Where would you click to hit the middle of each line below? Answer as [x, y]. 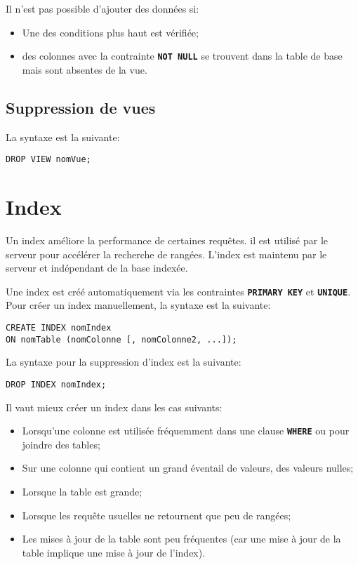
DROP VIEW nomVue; [48, 160]
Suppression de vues [81, 107]
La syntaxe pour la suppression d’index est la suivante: [124, 362]
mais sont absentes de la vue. [85, 69]
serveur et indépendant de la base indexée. [97, 268]
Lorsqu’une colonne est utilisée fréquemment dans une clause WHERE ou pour [186, 431]
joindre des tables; [61, 444]
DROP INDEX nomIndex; [56, 384]
